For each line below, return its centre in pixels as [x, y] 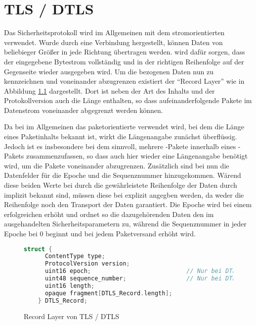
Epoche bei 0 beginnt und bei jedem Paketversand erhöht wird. [100, 233]
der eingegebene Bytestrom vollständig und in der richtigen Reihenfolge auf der [124, 61]
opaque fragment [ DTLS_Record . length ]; [108, 293]
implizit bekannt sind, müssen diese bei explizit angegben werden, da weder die [124, 194]
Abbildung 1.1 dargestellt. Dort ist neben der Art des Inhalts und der [109, 90]
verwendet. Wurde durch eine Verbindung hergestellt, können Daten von [113, 42]
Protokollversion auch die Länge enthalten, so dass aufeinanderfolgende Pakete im [128, 100]
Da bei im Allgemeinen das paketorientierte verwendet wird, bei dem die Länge [124, 127]
